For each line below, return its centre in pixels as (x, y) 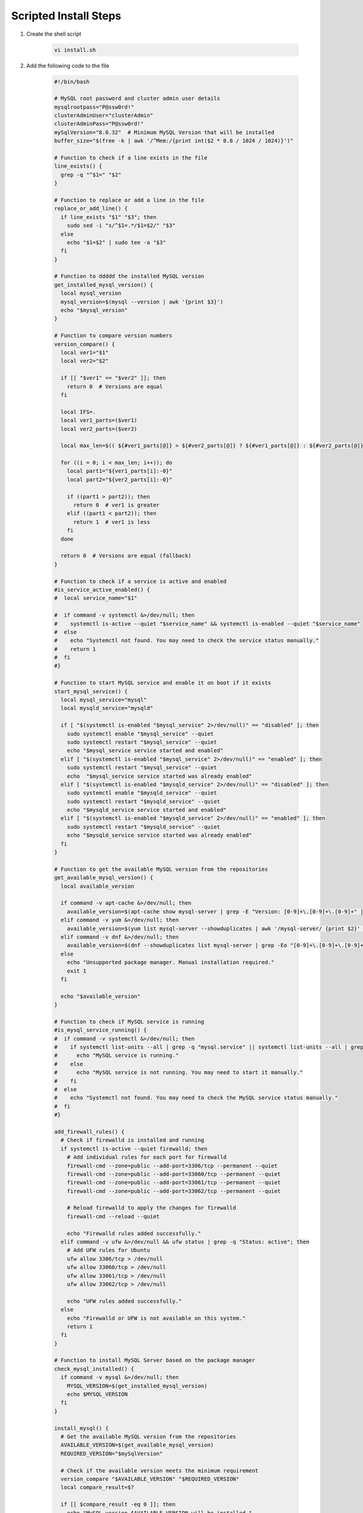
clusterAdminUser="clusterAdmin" (104, 116)
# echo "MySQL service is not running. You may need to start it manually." (179, 1072)
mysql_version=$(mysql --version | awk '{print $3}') (142, 302)
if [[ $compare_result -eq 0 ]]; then (118, 1505)
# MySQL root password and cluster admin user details (137, 99)
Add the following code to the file (68, 65)
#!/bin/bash (72, 81)
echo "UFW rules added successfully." (124, 1301)
